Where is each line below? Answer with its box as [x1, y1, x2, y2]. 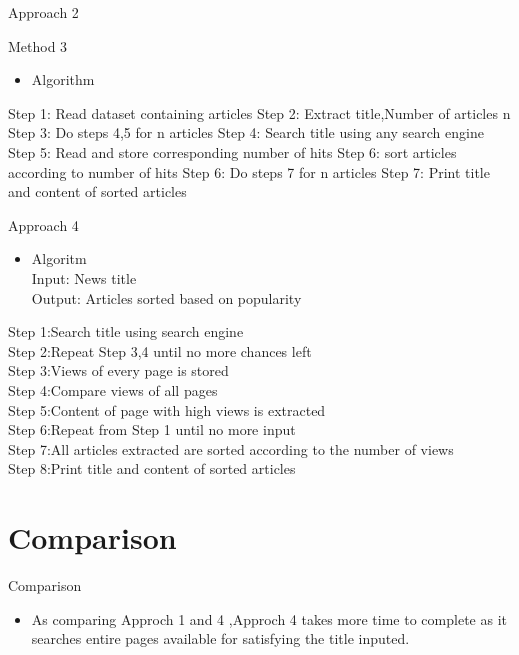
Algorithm [31, 69, 95, 90]
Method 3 [8, 35, 68, 56]
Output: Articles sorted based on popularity [31, 287, 302, 308]
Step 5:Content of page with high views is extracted [8, 399, 326, 420]
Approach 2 [8, 2, 79, 22]
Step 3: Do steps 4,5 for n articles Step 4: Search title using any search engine [8, 122, 484, 143]
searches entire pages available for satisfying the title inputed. [31, 628, 410, 649]
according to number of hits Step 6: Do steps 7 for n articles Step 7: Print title [8, 161, 490, 182]
